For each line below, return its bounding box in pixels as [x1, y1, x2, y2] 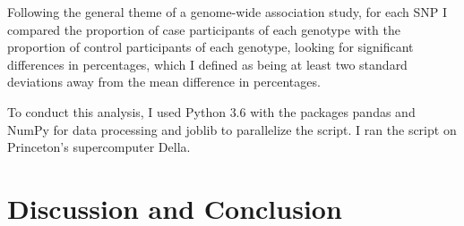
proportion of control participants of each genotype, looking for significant [7, 38, 414, 56]
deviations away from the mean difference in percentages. [7, 72, 321, 91]
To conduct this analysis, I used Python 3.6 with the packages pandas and [7, 102, 416, 121]
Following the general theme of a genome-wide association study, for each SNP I [7, 3, 448, 21]
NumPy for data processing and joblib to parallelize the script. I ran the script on [7, 120, 457, 138]
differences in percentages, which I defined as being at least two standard [7, 54, 408, 73]
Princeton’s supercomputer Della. [7, 138, 191, 156]
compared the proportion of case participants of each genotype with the [7, 20, 400, 38]
